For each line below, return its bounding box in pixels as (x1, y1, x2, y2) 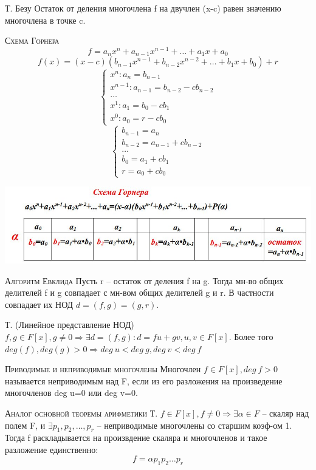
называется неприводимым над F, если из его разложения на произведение (5, 374, 283, 387)
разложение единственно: (5, 443, 98, 455)
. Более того (228, 330, 273, 342)
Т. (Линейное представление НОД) (5, 318, 134, 331)
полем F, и (5, 418, 46, 431)
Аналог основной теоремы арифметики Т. (5, 406, 158, 419)
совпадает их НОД (5, 298, 74, 310)
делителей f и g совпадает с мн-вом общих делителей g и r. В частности (5, 286, 274, 299)
